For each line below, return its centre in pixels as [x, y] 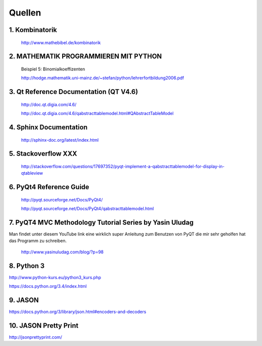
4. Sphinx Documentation [48, 127]
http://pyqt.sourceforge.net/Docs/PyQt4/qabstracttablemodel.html [88, 209]
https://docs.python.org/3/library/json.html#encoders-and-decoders [78, 312]
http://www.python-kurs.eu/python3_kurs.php [55, 277]
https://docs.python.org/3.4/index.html [48, 286]
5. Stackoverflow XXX [43, 154]
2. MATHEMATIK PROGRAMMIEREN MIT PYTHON [85, 57]
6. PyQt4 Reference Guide [49, 187]
